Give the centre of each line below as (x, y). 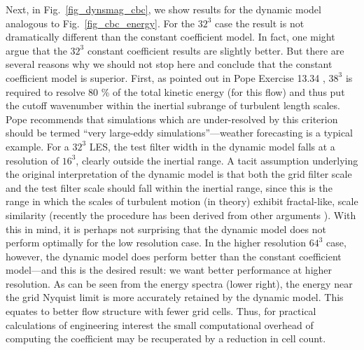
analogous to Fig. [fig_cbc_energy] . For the (100, 23)
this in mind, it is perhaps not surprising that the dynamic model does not (166, 229)
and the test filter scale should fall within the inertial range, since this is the (169, 187)
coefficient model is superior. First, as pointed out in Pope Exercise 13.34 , (166, 77)
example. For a (37, 146)
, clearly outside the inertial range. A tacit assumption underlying (217, 160)
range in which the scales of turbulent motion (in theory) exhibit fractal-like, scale (182, 201)
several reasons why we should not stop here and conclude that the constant (169, 64)
